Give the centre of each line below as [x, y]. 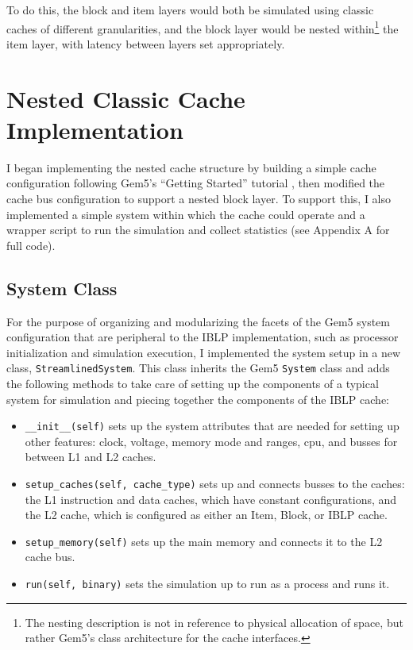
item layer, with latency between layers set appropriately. [146, 43]
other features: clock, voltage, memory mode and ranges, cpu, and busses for [211, 441]
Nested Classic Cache [126, 98]
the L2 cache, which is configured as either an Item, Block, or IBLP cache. [206, 515]
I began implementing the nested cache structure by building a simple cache [191, 167]
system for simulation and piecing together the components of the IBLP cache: [198, 399]
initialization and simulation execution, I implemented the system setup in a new [204, 352]
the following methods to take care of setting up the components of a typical [193, 383]
